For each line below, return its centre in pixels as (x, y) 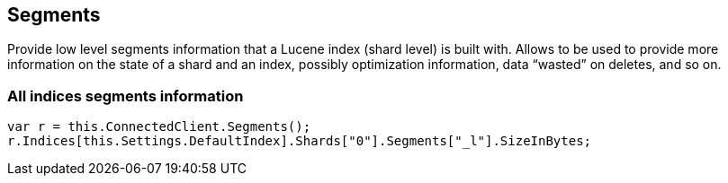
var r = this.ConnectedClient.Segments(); (159, 127)
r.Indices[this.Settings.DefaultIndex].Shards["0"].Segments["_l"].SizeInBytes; (300, 141)
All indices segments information (126, 96)
